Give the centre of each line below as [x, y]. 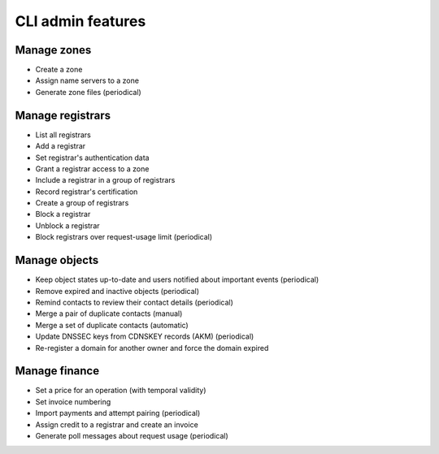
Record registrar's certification [87, 192]
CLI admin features [80, 21]
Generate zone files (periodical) [88, 92]
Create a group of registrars [82, 203]
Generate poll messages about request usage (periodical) [132, 435]
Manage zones [53, 50]
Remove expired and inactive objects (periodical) [117, 291]
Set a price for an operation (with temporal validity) [121, 391]
